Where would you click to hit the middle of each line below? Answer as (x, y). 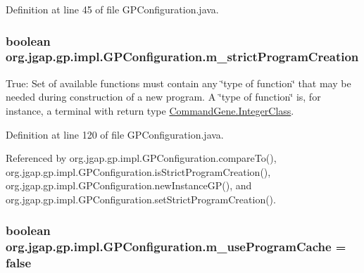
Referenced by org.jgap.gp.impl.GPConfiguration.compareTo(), (141, 158)
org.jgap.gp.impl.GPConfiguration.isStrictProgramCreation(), (138, 171)
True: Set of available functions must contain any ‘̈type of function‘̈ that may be (178, 83)
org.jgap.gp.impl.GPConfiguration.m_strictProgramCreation (182, 57)
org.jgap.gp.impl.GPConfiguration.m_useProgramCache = (176, 247)
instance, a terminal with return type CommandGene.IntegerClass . (150, 110)
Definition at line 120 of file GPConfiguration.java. (115, 134)
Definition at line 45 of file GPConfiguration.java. (112, 9)
